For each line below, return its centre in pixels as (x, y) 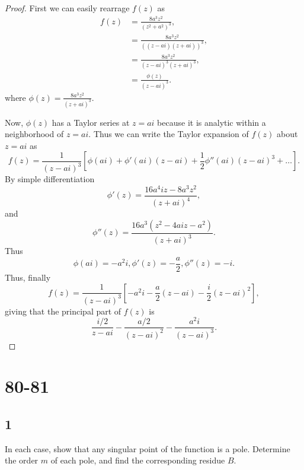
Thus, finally (28, 277)
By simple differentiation (50, 179)
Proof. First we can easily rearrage (67, 8)
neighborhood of (34, 134)
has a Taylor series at (91, 122)
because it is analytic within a (212, 122)
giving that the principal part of (63, 311)
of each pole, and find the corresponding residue (138, 460)
